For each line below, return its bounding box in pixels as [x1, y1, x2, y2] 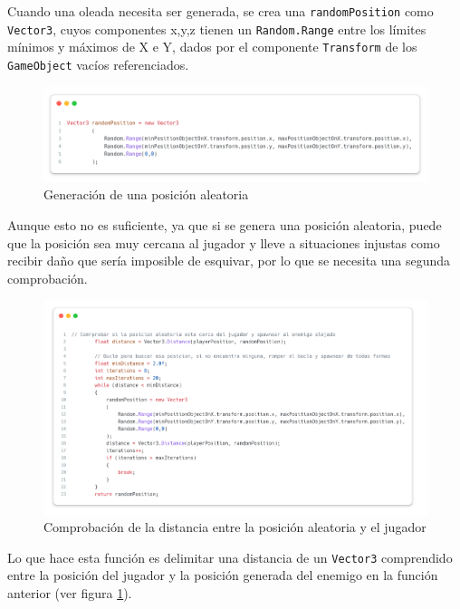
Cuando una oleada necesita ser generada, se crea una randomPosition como [7, 2, 434, 20]
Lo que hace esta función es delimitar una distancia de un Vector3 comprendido [7, 547, 453, 566]
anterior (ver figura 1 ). [7, 584, 132, 603]
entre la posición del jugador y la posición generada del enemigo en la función [7, 565, 438, 585]
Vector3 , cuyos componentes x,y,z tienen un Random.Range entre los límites [7, 19, 426, 38]
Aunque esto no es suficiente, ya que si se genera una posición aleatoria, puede [7, 215, 442, 234]
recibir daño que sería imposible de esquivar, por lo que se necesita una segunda [7, 251, 451, 270]
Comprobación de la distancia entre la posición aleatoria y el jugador [43, 517, 426, 536]
